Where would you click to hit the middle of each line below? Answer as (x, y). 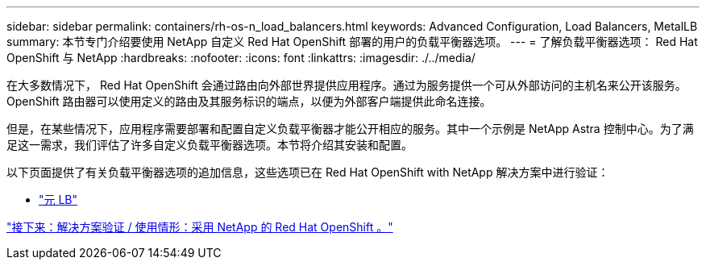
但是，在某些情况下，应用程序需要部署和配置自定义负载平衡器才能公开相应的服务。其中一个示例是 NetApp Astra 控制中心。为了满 (350, 129)
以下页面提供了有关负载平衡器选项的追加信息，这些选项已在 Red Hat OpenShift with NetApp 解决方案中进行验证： (308, 172)
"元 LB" (58, 199)
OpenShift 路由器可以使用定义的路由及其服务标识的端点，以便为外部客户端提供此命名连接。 (249, 101)
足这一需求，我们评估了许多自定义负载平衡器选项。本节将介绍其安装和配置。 (210, 145)
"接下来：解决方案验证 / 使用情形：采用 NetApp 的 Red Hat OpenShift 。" (200, 227)
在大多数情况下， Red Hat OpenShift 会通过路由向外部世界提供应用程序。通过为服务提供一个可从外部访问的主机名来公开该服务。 (347, 85)
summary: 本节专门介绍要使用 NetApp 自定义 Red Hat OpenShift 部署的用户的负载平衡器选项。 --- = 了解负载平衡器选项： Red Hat (352, 42)
